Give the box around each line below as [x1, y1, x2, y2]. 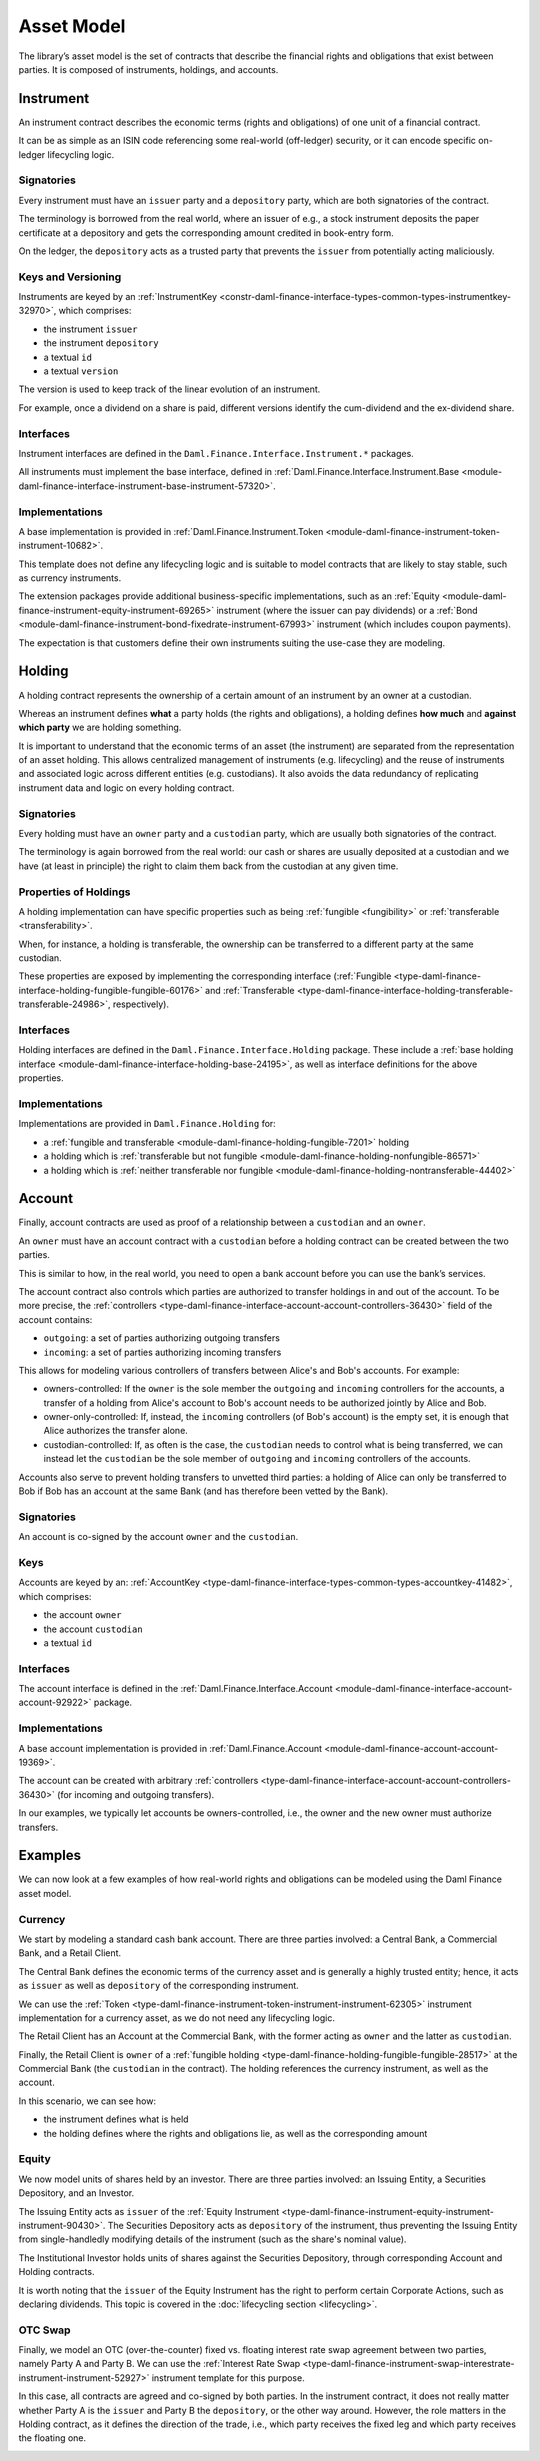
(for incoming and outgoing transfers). [56, 1788, 215, 1800]
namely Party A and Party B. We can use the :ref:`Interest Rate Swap [18, 2358, 301, 2370]
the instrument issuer [43, 323, 138, 335]
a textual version [43, 365, 119, 377]
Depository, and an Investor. [18, 2187, 135, 2199]
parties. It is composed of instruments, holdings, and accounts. [18, 63, 279, 75]
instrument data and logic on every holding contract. [18, 781, 235, 794]
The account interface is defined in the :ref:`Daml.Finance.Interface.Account [18, 1683, 334, 1695]
